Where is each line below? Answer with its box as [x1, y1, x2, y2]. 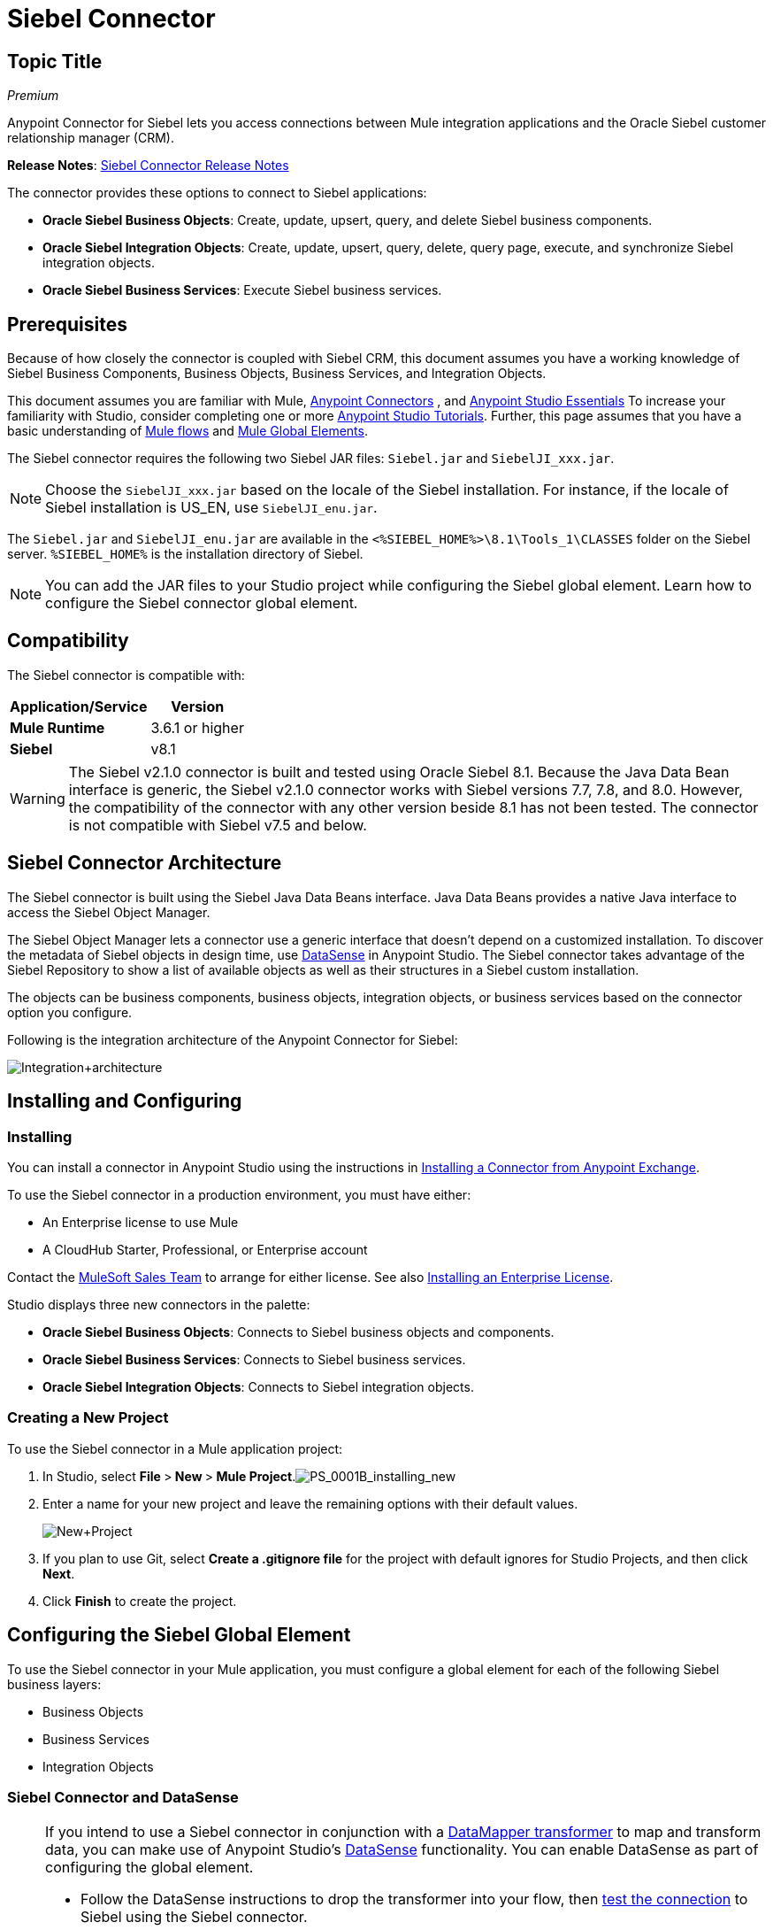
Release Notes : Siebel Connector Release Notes [7, 158, 289, 174]
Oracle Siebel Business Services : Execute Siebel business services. [42, 282, 442, 298]
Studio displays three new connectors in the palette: [7, 1296, 310, 1312]
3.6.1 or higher [150, 718, 244, 737]
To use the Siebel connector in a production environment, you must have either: [7, 1186, 471, 1202]
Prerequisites [7, 313, 127, 336]
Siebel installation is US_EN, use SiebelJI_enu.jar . [45, 498, 378, 517]
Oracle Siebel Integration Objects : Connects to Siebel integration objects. [42, 1378, 474, 1394]
